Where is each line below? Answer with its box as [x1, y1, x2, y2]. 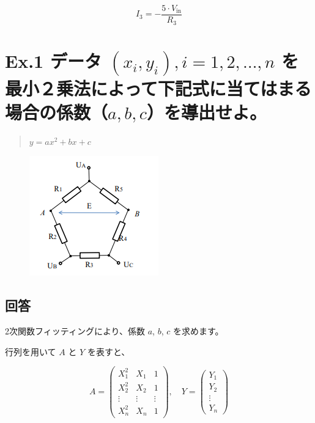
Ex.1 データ [5, 48, 102, 73]
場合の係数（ [5, 99, 108, 124]
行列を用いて [5, 345, 56, 358]
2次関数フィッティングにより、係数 [5, 325, 146, 337]
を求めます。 [172, 325, 224, 337]
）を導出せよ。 [146, 99, 267, 124]
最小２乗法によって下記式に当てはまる [5, 75, 312, 100]
